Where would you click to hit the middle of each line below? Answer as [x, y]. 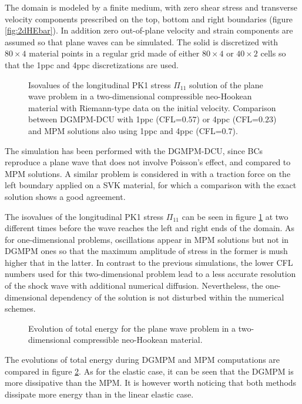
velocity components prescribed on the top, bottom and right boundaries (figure [149, 19]
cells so [273, 53]
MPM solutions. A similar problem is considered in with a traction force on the [148, 173]
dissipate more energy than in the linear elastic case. [99, 394]
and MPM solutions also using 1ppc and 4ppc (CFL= [125, 130]
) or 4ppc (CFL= [227, 119]
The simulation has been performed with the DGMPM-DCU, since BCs [134, 150]
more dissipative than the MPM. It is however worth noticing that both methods [151, 383]
